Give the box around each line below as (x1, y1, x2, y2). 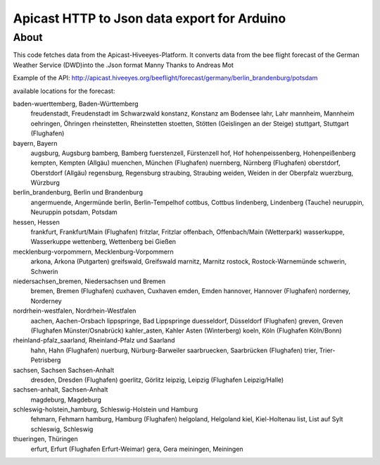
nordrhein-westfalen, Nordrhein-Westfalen (13, 306, 137, 315)
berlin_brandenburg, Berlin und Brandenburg (13, 188, 144, 197)
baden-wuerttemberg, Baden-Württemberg (13, 99, 139, 108)
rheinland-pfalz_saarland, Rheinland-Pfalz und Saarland (13, 336, 175, 345)
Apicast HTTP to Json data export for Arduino (13, 11, 286, 26)
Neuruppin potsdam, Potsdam (30, 208, 118, 216)
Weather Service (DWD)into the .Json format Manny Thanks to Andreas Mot (13, 61, 234, 69)
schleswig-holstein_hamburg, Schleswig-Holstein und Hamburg (13, 405, 198, 414)
